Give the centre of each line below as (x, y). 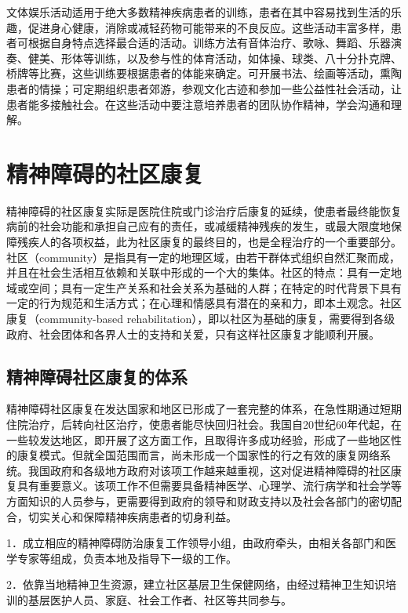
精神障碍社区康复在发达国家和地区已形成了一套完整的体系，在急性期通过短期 (204, 409)
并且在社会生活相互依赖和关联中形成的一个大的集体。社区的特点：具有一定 (199, 272)
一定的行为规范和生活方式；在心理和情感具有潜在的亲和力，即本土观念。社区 (204, 303)
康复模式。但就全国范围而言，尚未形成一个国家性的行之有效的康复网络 (198, 455)
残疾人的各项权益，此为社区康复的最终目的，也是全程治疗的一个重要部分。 (209, 242)
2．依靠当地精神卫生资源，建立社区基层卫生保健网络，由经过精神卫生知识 (196, 584)
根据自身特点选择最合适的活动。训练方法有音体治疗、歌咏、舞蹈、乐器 (209, 43)
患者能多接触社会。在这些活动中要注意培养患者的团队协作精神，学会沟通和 (199, 104)
